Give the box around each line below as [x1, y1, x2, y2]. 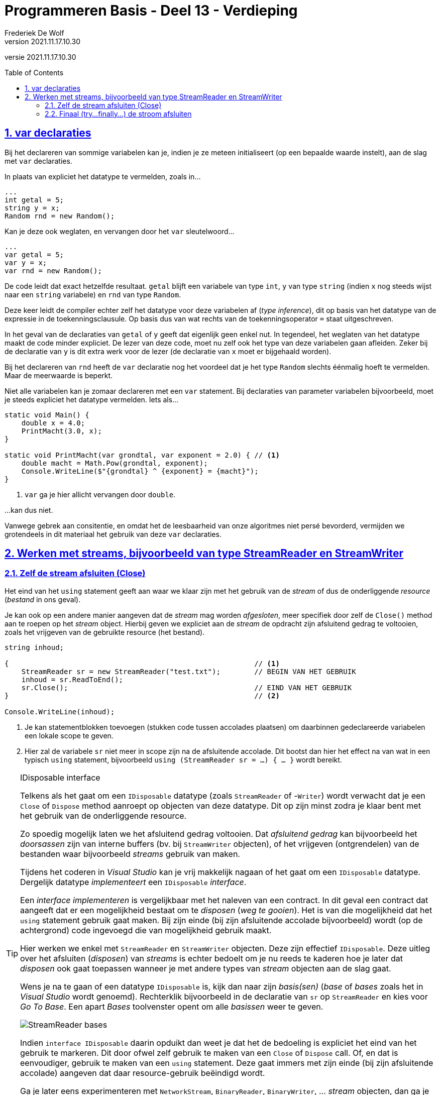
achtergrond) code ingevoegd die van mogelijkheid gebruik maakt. [20, 925, 272, 935]
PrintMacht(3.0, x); [21, 426, 102, 435]
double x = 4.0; [21, 418, 85, 427]
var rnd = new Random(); [5, 266, 102, 275]
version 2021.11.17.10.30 [5, 37, 81, 46]
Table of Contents [5, 68, 64, 77]
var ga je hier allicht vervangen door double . [25, 490, 176, 499]
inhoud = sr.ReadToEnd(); [21, 675, 124, 684]
